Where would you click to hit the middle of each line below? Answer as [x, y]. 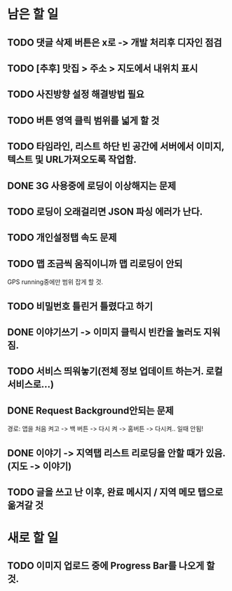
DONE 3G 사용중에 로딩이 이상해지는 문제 [92, 185]
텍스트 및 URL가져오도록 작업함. [72, 159]
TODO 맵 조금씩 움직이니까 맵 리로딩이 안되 [95, 264]
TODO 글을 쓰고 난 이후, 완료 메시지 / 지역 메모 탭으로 [115, 492]
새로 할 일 [33, 538]
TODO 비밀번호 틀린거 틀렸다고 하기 [80, 306]
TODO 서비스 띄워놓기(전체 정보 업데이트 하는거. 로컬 [115, 371]
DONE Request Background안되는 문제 [90, 410]
